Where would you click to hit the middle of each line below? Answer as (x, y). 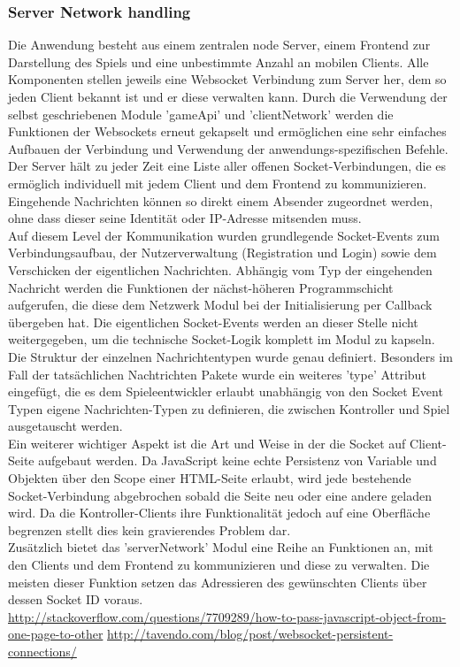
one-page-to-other (56, 634)
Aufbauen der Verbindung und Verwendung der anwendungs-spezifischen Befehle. (228, 148)
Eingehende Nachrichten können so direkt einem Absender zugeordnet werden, (221, 200)
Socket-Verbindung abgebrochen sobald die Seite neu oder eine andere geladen (220, 495)
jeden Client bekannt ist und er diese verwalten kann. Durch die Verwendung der (228, 96)
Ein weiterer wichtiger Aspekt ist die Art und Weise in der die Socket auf (207, 443)
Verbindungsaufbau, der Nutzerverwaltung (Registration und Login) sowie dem (222, 253)
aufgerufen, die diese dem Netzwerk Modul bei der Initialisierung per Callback (220, 305)
